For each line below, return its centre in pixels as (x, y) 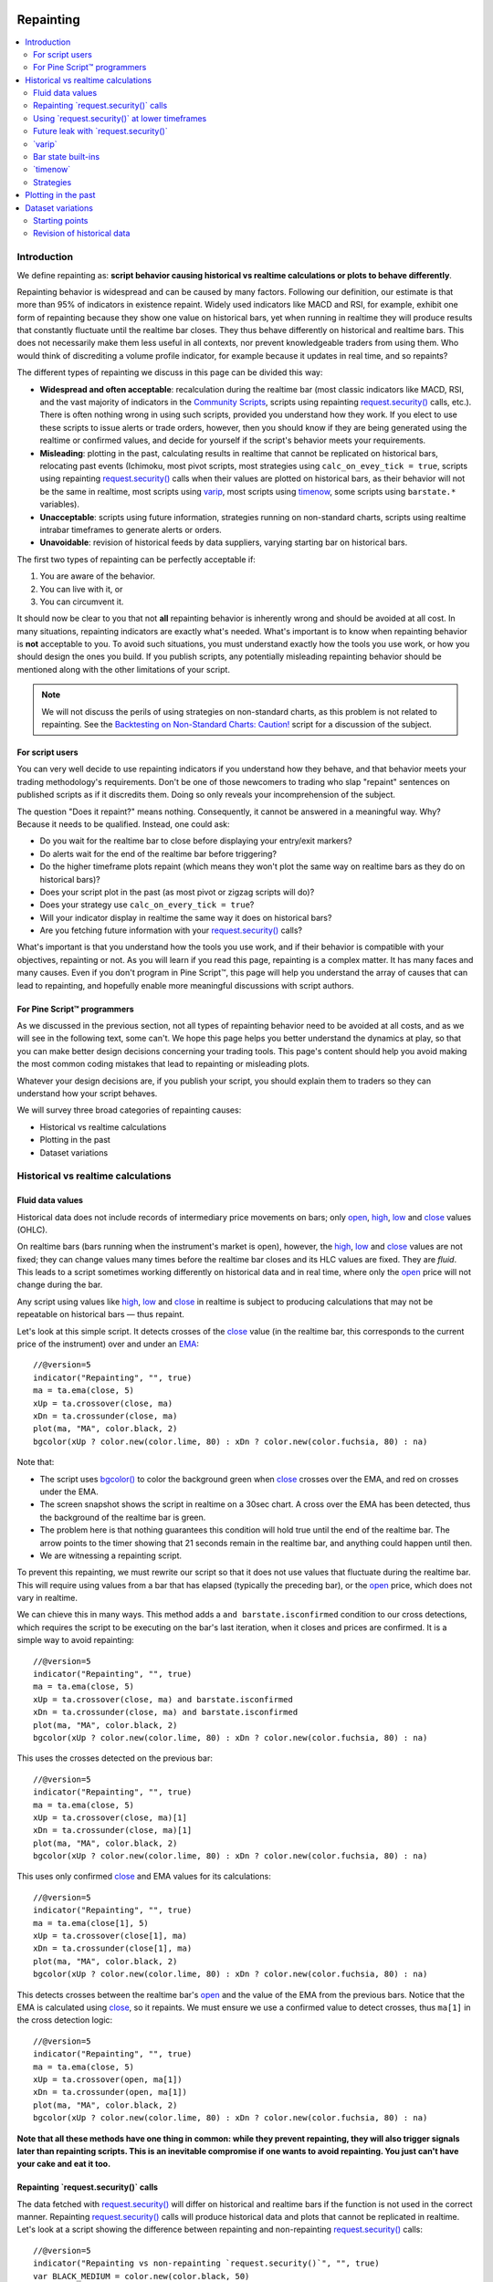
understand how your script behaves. (87, 1094)
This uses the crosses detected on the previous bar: (115, 1758)
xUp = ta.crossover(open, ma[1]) (108, 2079)
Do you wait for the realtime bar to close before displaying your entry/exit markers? (196, 841)
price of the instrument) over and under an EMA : (108, 1344)
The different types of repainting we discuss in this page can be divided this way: (170, 372)
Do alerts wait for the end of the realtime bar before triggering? (158, 853)
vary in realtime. (47, 1598)
